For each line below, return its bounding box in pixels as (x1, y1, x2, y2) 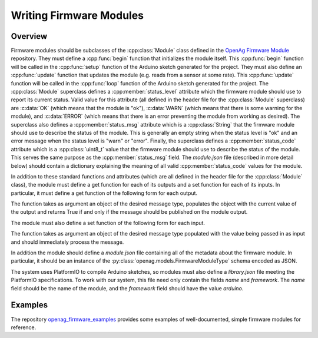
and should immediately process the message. (11, 238, 124, 246)
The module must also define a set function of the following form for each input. (11, 219, 206, 226)
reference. (11, 324, 37, 331)
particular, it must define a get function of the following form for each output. (11, 189, 197, 197)
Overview (11, 31, 48, 41)
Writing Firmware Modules (11, 9, 144, 22)
